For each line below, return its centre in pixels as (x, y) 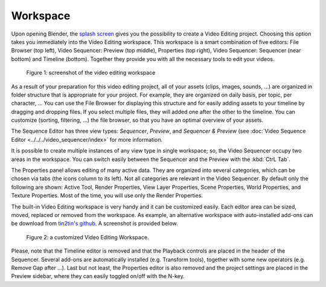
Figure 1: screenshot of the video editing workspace (91, 73)
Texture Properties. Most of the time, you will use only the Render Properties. (107, 195)
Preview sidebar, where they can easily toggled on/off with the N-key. (98, 276)
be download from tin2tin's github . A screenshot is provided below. (94, 224)
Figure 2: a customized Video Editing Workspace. (88, 237)
